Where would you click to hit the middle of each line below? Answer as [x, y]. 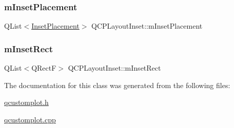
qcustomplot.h [26, 102]
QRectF [44, 68]
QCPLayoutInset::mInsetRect [114, 68]
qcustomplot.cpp [30, 119]
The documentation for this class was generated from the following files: [117, 85]
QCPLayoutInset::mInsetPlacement [147, 26]
